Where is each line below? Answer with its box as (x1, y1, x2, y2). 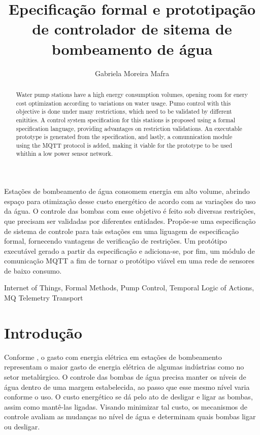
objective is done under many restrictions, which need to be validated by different (16, 107, 232, 116)
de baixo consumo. (4, 265, 62, 276)
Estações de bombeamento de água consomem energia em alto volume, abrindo (4, 186, 250, 196)
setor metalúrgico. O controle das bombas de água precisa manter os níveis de (4, 371, 246, 382)
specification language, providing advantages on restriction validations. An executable (16, 124, 242, 132)
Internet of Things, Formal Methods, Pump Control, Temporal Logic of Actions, (4, 282, 254, 293)
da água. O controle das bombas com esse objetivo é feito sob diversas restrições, (4, 206, 256, 216)
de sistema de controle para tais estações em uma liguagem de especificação (4, 225, 239, 236)
